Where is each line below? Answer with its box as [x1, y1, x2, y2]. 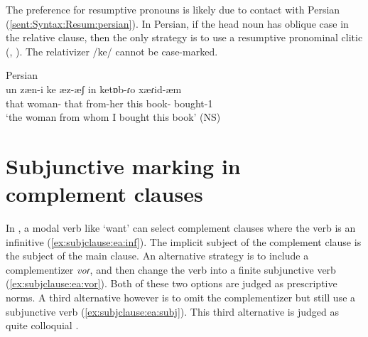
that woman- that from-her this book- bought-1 [6, 95, 213, 110]
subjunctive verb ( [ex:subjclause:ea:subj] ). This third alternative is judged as [6, 304, 339, 319]
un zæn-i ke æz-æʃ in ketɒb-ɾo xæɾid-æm [6, 81, 182, 96]
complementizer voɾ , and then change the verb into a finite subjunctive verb [6, 262, 336, 277]
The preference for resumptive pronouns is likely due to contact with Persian [6, 2, 340, 16]
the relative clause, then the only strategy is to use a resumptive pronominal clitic [6, 30, 363, 45]
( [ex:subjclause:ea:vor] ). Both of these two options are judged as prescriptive [6, 276, 337, 291]
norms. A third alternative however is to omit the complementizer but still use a [6, 290, 356, 305]
